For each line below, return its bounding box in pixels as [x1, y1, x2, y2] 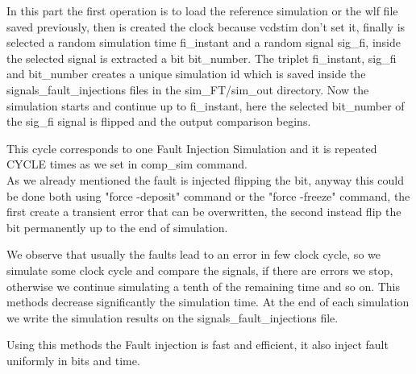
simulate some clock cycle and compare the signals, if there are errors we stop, [6, 261, 393, 278]
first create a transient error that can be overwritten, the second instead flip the [6, 203, 401, 220]
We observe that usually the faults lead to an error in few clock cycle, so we [6, 246, 381, 263]
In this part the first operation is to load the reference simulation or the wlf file [6, 2, 398, 19]
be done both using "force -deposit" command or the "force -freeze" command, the [6, 187, 410, 204]
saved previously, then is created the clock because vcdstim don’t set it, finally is [6, 18, 406, 35]
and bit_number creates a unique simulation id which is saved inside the [6, 65, 366, 82]
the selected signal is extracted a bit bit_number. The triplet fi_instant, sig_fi [6, 49, 397, 66]
